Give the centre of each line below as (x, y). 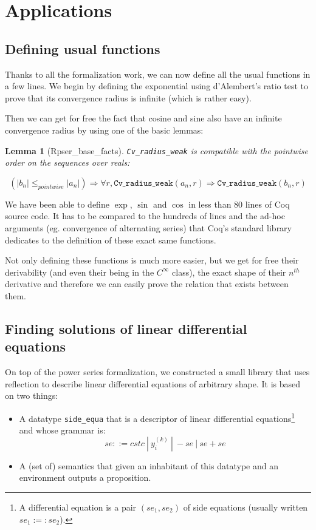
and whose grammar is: (62, 430)
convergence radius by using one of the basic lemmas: (104, 130)
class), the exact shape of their (229, 272)
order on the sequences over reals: (67, 162)
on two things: (32, 396)
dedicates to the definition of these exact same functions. (111, 240)
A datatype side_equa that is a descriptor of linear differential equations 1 (157, 417)
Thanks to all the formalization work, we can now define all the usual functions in (158, 74)
